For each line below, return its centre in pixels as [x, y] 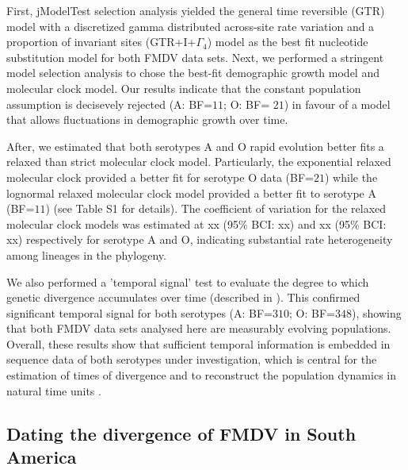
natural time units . [54, 390]
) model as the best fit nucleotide [288, 42]
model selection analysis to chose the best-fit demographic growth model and [193, 73]
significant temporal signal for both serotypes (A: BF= [140, 312]
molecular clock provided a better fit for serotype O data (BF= [160, 177]
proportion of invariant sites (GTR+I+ [101, 42]
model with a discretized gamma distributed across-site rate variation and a [191, 26]
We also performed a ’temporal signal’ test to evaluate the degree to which [188, 281]
